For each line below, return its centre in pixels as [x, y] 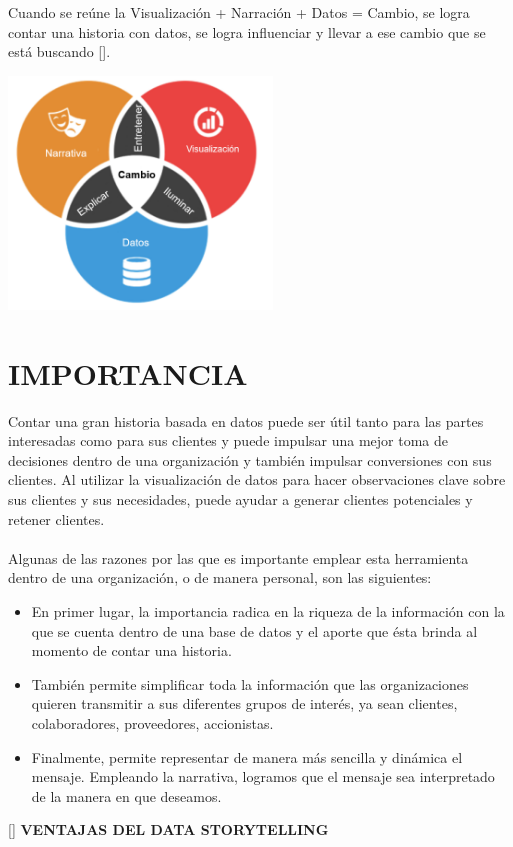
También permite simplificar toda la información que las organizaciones [250, 683]
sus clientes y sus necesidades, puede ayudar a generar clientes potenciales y [240, 499]
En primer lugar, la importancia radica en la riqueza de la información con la [268, 610]
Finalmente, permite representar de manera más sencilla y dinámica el [247, 756]
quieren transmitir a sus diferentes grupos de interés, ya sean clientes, [244, 703]
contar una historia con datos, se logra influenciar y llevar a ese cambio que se [247, 31]
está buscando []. [59, 51]
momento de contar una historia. [131, 650]
